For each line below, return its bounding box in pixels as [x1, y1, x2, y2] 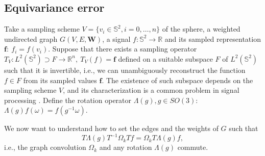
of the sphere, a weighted [162, 23, 240, 34]
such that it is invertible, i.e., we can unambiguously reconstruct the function [4, 64, 246, 75]
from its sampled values [23, 74, 97, 85]
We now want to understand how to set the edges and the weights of [4, 123, 219, 134]
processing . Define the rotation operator [4, 94, 132, 105]
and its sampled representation [164, 33, 261, 44]
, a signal [102, 33, 131, 44]
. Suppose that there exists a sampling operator [48, 43, 197, 54]
